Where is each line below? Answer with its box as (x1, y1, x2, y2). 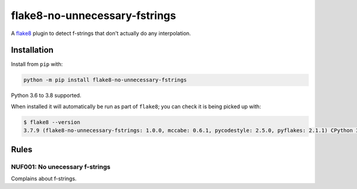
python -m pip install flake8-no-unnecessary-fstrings (23, 77, 187, 83)
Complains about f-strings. (11, 175, 77, 182)
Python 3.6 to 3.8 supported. (11, 92, 82, 99)
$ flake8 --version (23, 119, 80, 125)
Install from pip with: (11, 61, 63, 68)
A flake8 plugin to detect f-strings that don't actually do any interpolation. (11, 30, 192, 37)
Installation (11, 45, 54, 55)
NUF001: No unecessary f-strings (11, 162, 111, 171)
